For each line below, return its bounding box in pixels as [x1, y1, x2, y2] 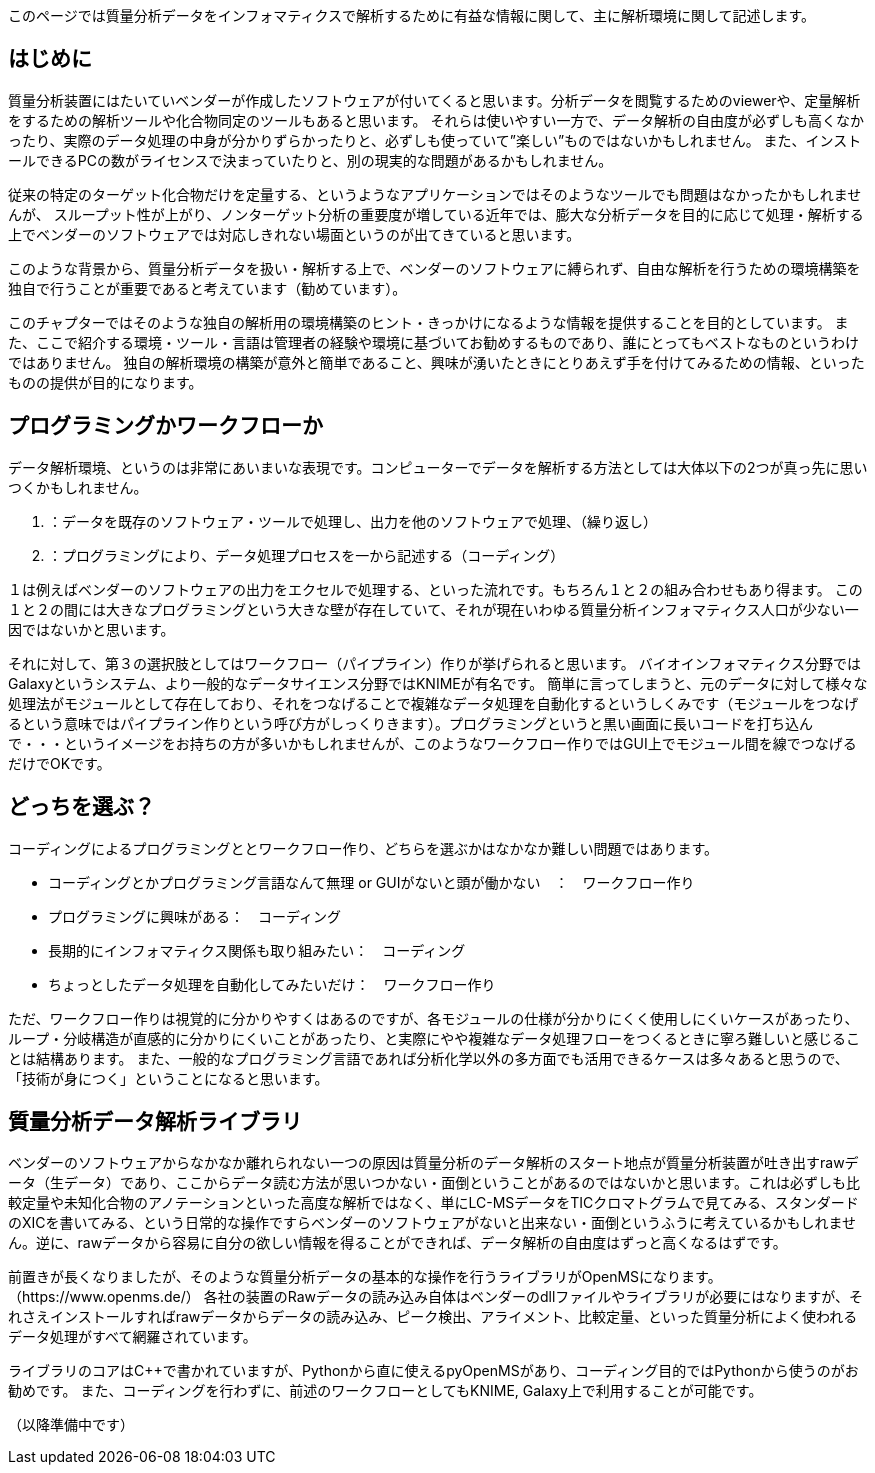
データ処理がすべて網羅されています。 [8, 1328, 257, 1346]
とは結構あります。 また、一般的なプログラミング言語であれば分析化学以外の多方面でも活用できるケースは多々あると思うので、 [8, 1049, 849, 1067]
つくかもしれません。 [8, 478, 148, 496]
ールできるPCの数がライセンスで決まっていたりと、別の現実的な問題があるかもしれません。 [8, 151, 613, 169]
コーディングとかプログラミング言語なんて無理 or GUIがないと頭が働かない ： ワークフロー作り [48, 873, 695, 891]
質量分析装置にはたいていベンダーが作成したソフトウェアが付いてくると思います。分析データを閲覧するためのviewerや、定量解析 [8, 91, 861, 109]
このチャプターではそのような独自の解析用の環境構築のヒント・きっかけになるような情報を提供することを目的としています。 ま [8, 313, 849, 331]
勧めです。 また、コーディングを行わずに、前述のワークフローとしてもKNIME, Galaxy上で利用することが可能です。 [8, 1382, 763, 1400]
